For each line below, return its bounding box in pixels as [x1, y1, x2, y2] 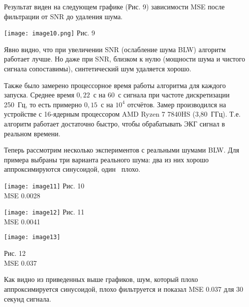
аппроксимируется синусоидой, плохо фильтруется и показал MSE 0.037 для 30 [4, 283, 243, 294]
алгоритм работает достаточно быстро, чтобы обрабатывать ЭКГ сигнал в [4, 119, 225, 128]
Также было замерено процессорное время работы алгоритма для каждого [4, 80, 226, 90]
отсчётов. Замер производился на [127, 99, 226, 109]
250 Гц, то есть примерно [4, 99, 82, 109]
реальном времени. [4, 128, 61, 138]
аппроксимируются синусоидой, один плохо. [4, 164, 141, 174]
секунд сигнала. [4, 293, 51, 304]
